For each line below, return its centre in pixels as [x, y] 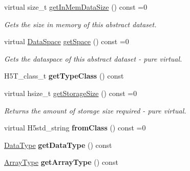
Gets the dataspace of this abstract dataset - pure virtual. [93, 58]
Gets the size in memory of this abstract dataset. [80, 24]
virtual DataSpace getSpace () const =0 [67, 41]
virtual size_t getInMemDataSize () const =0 [76, 7]
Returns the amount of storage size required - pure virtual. [95, 110]
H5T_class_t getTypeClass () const [64, 76]
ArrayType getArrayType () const [61, 162]
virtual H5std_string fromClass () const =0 [75, 128]
